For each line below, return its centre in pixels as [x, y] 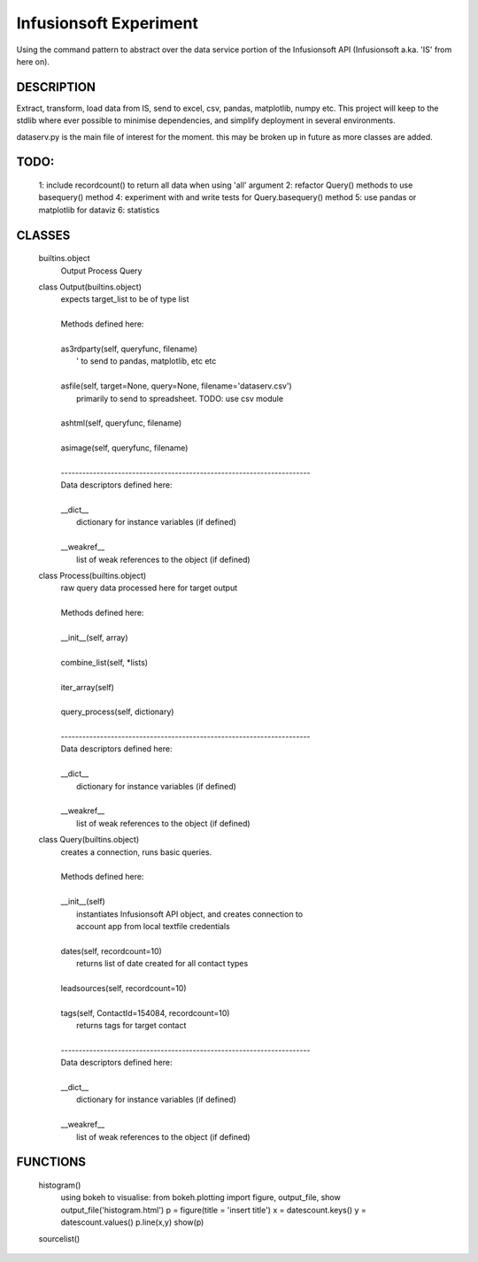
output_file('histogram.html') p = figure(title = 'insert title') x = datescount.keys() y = [213, 1210]
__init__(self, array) [94, 637]
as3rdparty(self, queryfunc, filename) [129, 349]
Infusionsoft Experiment [108, 23]
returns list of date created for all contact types [162, 964]
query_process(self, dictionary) [117, 712]
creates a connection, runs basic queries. [136, 852]
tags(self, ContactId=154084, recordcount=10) [145, 1012]
